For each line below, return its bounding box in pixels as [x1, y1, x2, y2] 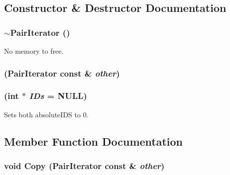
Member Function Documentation [4, 133, 183, 149]
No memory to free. [4, 46, 64, 56]
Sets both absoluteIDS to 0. [4, 109, 89, 119]
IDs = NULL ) [29, 89, 87, 102]
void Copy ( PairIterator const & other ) [4, 159, 165, 172]
